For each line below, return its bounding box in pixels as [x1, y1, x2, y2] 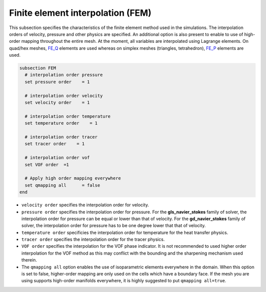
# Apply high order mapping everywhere [25, 175, 121, 181]
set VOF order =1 [25, 162, 69, 167]
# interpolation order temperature [25, 113, 111, 119]
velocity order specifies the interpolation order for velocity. [21, 202, 149, 208]
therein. [21, 257, 37, 263]
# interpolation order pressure [25, 72, 103, 78]
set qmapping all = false [25, 182, 100, 188]
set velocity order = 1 [25, 100, 90, 105]
